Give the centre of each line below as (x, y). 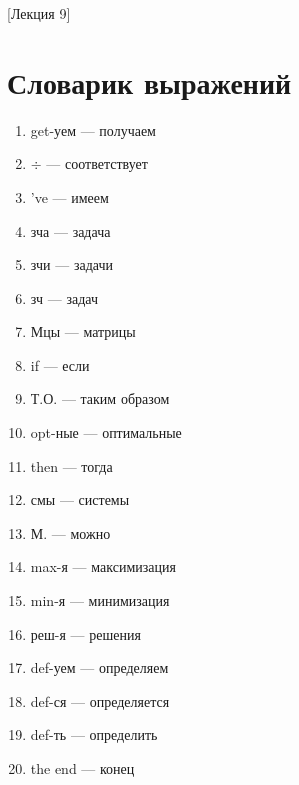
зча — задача (70, 230)
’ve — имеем (69, 196)
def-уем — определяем (99, 667)
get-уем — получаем (93, 129)
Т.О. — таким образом (100, 398)
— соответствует (97, 163)
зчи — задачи (71, 264)
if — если (60, 364)
